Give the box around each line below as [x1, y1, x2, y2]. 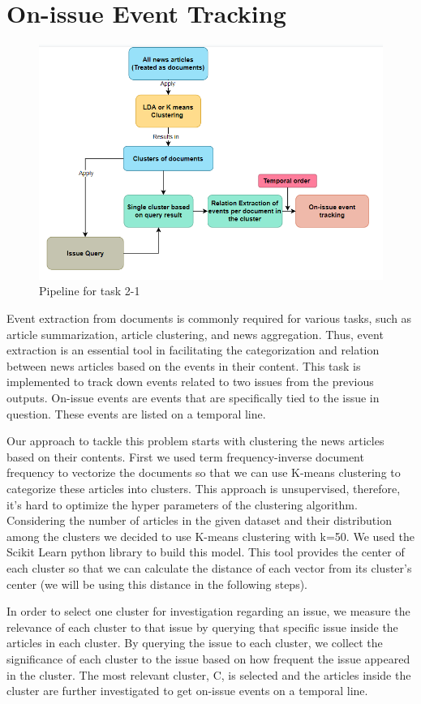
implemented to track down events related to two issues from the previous [6, 373, 374, 390]
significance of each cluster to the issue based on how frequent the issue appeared [6, 650, 410, 667]
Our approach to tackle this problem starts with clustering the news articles [6, 432, 384, 449]
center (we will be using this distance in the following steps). [6, 575, 308, 592]
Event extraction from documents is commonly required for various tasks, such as [6, 310, 412, 327]
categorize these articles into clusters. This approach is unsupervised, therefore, [6, 480, 401, 497]
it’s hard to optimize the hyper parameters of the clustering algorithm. [6, 496, 358, 513]
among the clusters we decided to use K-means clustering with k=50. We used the [6, 527, 415, 544]
